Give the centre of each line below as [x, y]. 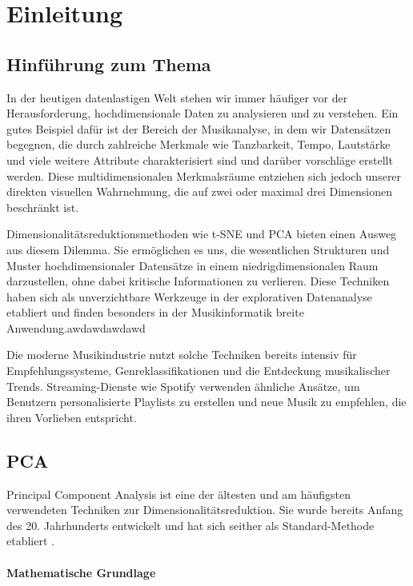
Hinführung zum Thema [109, 64]
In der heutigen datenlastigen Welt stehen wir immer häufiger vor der [177, 97]
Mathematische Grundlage [81, 572]
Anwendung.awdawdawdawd [76, 327]
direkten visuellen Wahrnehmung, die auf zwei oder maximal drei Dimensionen [199, 191]
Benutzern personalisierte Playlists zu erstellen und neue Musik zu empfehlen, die [206, 402]
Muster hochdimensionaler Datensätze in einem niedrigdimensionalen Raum [192, 265]
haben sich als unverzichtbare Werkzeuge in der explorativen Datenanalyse [189, 296]
